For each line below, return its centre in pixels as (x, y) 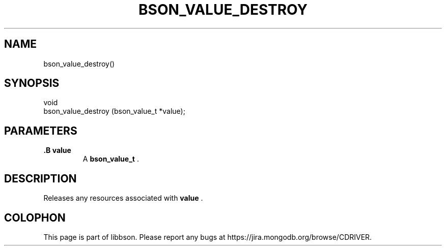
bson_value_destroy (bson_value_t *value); (114, 111)
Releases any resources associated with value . (123, 198)
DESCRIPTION (40, 178)
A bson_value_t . (111, 159)
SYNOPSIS (32, 83)
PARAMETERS (41, 131)
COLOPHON (35, 217)
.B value (57, 150)
